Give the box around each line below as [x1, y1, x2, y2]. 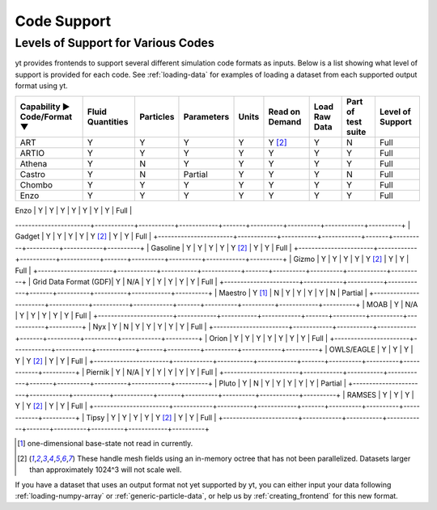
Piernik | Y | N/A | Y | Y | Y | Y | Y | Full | [86, 368, 218, 377]
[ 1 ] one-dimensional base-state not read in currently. [17, 439, 193, 449]
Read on [268, 106, 301, 117]
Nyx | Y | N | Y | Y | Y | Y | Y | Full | [92, 322, 207, 331]
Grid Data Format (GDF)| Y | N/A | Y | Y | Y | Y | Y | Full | [32, 276, 218, 286]
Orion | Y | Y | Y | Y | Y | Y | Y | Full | [209, 333, 329, 343]
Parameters [183, 111, 230, 122]
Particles [138, 111, 175, 122]
